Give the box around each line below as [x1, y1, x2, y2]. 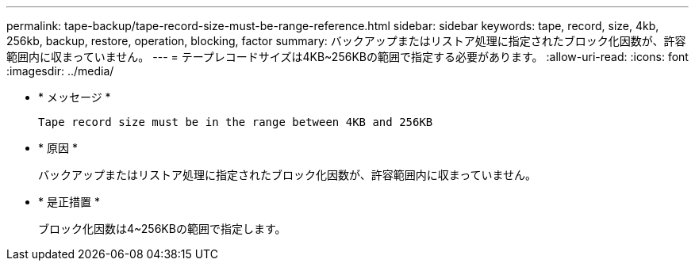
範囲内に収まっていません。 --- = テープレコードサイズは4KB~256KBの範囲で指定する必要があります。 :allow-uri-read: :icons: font [6, 50, 689, 63]
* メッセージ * [38, 90, 111, 104]
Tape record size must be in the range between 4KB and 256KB [38, 116, 433, 128]
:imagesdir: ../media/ [6, 64, 114, 78]
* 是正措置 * [38, 195, 100, 208]
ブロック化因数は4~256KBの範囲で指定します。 [38, 222, 286, 235]
